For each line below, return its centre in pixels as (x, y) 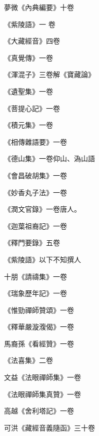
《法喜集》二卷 (28, 360)
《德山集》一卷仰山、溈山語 (49, 158)
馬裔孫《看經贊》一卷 (39, 343)
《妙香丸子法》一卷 (35, 192)
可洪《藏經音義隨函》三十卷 (49, 427)
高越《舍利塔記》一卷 (39, 411)
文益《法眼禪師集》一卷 (42, 377)
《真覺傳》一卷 (28, 57)
